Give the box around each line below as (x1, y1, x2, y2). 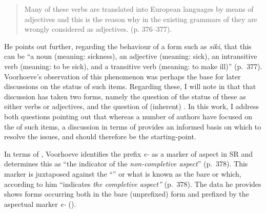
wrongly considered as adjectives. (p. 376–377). (24, 24, 172, 34)
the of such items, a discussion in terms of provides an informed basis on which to (4, 121, 261, 132)
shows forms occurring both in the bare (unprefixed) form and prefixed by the (4, 188, 249, 199)
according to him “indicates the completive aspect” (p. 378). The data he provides (4, 178, 261, 189)
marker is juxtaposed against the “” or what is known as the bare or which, (4, 168, 241, 179)
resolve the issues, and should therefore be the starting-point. (4, 131, 196, 142)
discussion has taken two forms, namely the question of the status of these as (4, 91, 246, 101)
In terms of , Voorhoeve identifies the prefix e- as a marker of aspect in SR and (4, 148, 253, 159)
